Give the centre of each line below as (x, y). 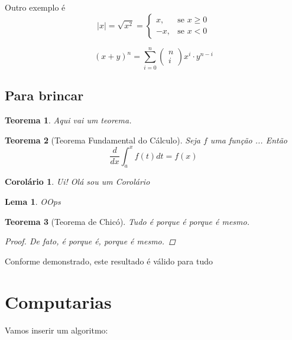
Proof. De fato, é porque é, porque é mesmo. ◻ (90, 241)
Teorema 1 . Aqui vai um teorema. (68, 120)
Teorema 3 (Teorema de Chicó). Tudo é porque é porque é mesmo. (127, 221)
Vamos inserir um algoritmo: (56, 330)
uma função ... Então (249, 140)
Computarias (58, 301)
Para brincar (44, 95)
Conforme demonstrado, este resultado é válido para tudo (109, 261)
